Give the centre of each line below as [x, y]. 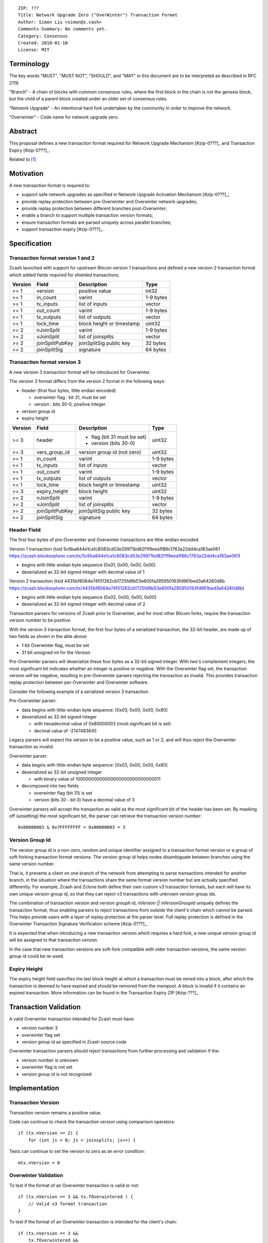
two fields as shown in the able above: [48, 636]
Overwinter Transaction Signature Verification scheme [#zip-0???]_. [79, 924]
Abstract [23, 132]
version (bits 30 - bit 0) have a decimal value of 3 [84, 800]
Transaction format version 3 [45, 362]
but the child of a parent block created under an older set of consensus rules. [88, 99]
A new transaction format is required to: [50, 185]
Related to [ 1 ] [23, 159]
